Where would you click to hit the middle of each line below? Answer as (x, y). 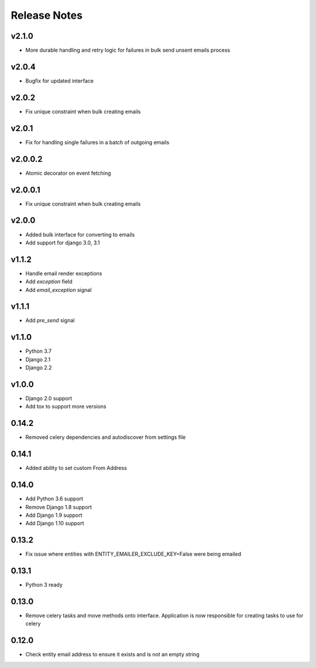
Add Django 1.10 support (55, 523)
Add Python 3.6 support (54, 499)
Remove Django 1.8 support (59, 507)
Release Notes (47, 15)
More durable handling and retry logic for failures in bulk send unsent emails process (128, 50)
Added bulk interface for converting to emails (80, 234)
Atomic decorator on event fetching (68, 173)
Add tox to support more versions (66, 407)
